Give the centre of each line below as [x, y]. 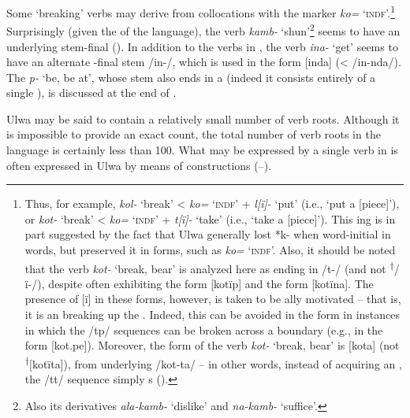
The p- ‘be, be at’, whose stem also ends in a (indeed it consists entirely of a [191, 77]
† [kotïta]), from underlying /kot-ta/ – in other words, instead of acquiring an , [213, 362]
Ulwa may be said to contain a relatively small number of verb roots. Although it [203, 118]
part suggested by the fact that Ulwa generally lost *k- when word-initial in [208, 234]
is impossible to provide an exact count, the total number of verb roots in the [194, 134]
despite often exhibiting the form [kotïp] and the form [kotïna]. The [211, 283]
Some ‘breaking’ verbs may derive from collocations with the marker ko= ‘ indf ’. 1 [201, 11]
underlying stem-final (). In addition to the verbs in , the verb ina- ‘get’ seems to [202, 46]
